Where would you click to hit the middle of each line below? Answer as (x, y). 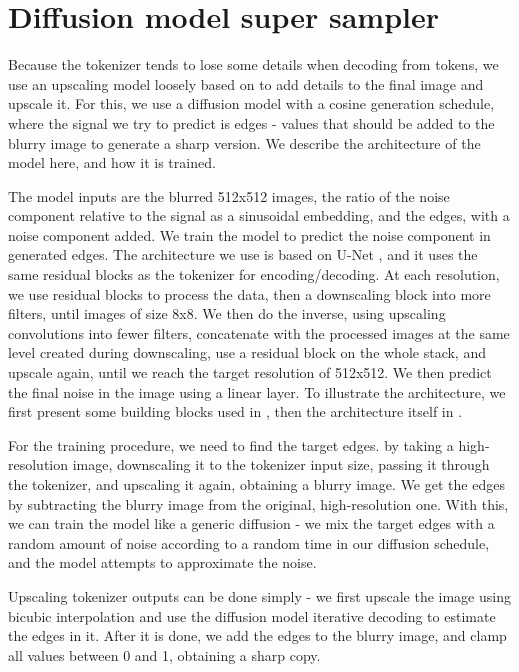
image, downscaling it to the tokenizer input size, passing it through (281, 464)
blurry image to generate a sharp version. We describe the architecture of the (244, 142)
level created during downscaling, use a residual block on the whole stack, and (247, 352)
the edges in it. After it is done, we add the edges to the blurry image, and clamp (257, 635)
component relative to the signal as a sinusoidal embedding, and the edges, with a (259, 215)
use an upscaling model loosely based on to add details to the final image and (246, 83)
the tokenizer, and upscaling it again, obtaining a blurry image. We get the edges (256, 484)
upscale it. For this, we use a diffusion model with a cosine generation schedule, (251, 103)
